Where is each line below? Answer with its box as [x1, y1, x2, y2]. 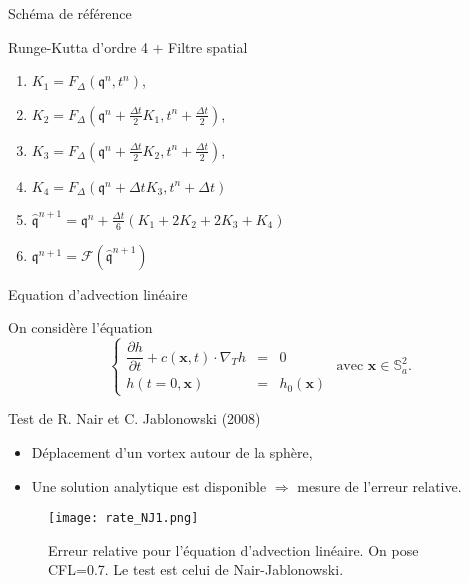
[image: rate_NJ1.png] [48, 511, 199, 526]
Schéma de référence [8, 3, 132, 23]
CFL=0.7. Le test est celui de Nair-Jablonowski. [48, 559, 344, 580]
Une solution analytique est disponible [31, 475, 267, 496]
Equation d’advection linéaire [8, 283, 188, 304]
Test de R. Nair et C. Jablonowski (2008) [8, 408, 261, 429]
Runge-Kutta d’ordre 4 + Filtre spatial [8, 36, 248, 57]
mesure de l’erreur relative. [297, 475, 462, 496]
